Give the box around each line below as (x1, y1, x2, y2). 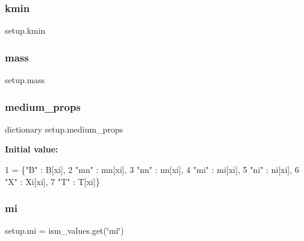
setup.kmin (5, 24, 46, 37)
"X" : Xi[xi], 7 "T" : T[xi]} (5, 175, 100, 187)
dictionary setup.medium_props (5, 122, 123, 135)
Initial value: (5, 143, 58, 155)
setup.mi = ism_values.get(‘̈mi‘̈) (5, 224, 124, 237)
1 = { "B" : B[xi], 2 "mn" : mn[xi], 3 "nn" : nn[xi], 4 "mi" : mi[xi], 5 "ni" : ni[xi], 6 (5, 163, 299, 176)
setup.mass (5, 74, 45, 86)
